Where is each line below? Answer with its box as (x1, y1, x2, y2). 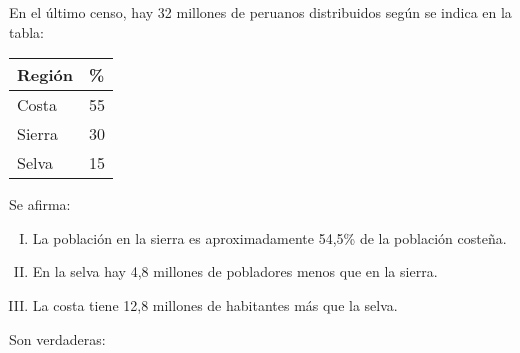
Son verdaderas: (9, 328, 106, 349)
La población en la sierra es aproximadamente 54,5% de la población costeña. (32, 227, 507, 248)
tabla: (9, 21, 45, 42)
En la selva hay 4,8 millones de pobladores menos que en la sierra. (32, 261, 438, 282)
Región (17, 63, 73, 87)
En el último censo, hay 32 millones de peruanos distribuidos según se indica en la (9, 2, 512, 22)
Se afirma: (9, 194, 71, 215)
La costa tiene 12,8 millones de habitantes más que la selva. (32, 294, 398, 315)
